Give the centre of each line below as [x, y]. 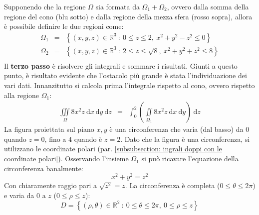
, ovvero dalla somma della [208, 6]
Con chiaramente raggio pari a [51, 185]
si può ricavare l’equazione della [190, 159]
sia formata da [118, 6]
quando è [88, 139]
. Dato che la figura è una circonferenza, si [185, 139]
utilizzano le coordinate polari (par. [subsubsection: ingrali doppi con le [113, 149]
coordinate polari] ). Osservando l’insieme [66, 159]
